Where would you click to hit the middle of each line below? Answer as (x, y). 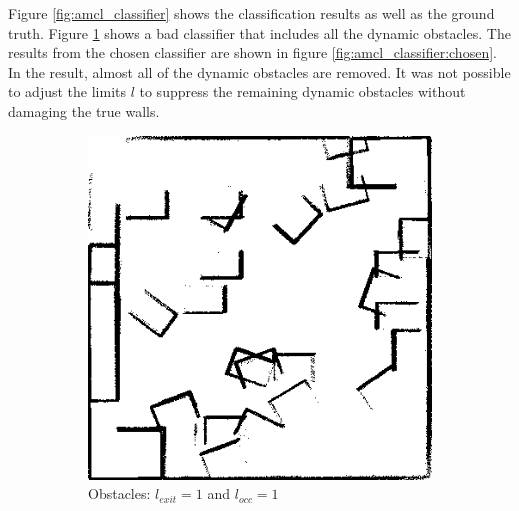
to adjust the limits (67, 91)
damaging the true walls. (84, 110)
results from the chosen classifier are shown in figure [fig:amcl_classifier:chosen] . (252, 52)
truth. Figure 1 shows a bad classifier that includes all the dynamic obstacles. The (259, 32)
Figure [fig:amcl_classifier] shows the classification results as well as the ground (251, 13)
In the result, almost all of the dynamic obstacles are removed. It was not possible (259, 71)
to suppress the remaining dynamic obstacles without (302, 91)
